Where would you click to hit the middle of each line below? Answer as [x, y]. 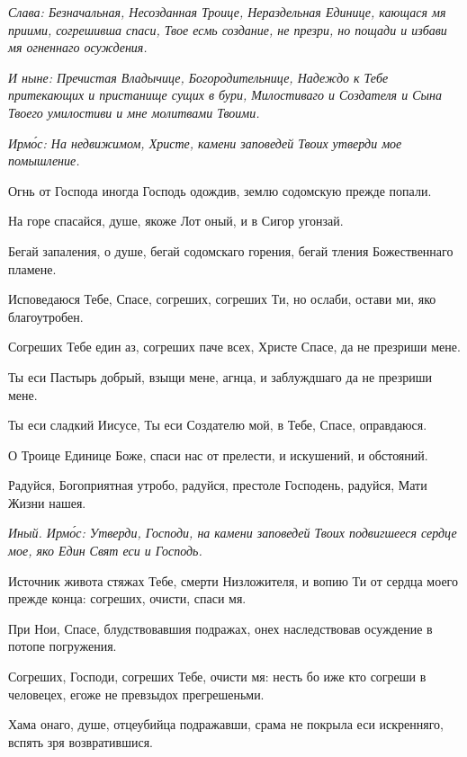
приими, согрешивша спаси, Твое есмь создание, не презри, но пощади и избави [228, 29]
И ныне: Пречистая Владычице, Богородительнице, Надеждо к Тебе [198, 77]
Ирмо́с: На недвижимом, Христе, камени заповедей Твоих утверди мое [205, 142]
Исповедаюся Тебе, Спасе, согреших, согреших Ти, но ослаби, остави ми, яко [222, 299]
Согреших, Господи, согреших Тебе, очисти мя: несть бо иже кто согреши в [217, 677]
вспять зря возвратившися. [81, 741]
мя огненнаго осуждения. [78, 47]
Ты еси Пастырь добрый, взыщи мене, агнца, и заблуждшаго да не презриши [220, 376]
